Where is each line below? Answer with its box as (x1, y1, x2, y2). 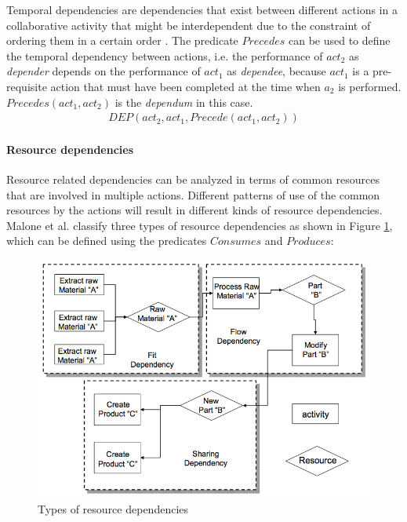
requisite (6, 78, 47, 94)
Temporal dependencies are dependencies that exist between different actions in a (6, 2, 398, 17)
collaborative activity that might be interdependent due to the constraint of (6, 16, 371, 33)
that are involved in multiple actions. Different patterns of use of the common (6, 186, 380, 203)
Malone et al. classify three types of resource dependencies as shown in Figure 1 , (6, 217, 393, 233)
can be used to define (288, 32, 391, 49)
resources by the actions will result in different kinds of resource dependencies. (6, 202, 383, 218)
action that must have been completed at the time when (50, 78, 321, 94)
